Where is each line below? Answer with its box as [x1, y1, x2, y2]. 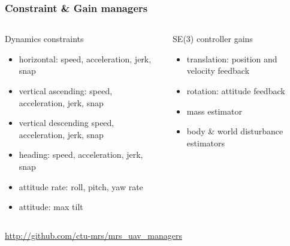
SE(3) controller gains [173, 32, 253, 45]
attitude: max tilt [19, 200, 83, 213]
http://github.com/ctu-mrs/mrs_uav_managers [5, 229, 182, 241]
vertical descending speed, [19, 116, 114, 129]
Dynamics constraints [5, 32, 84, 45]
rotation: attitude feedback [186, 85, 285, 97]
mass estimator [186, 104, 242, 117]
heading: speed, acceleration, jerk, [19, 148, 143, 161]
